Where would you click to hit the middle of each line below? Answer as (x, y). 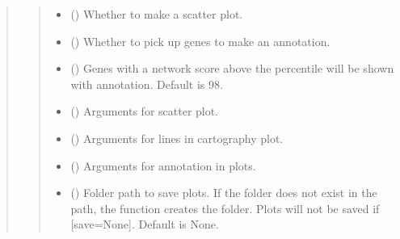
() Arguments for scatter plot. (145, 111)
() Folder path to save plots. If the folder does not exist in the (224, 193)
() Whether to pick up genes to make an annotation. (200, 41)
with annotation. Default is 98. (147, 84)
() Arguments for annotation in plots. (163, 165)
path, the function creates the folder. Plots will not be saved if (225, 208)
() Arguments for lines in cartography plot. (177, 138)
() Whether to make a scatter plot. (157, 14)
